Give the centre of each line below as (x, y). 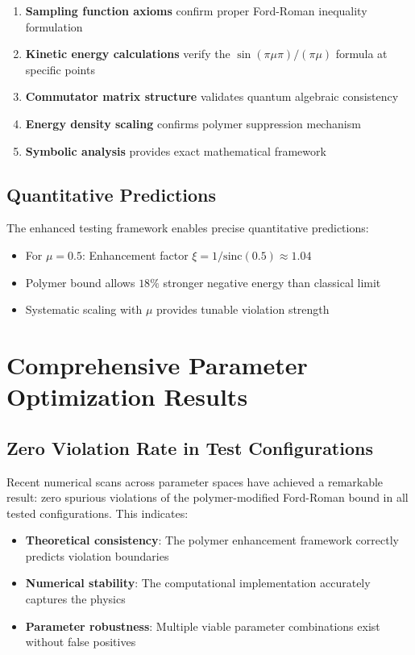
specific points (60, 69)
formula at (361, 54)
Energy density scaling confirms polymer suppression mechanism (193, 123)
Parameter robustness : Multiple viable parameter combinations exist (203, 626)
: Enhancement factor (135, 254)
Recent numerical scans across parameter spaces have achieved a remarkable (195, 481)
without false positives (81, 642)
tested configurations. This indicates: (98, 513)
